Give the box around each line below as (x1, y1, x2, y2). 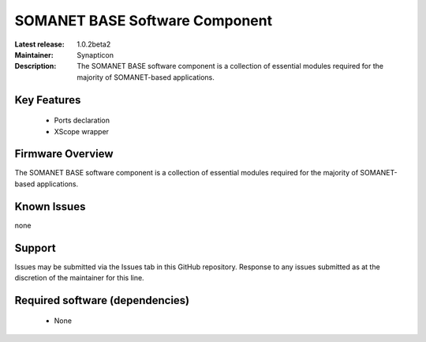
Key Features (14, 93, 81, 107)
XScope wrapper (54, 126, 110, 136)
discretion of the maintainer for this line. (14, 273, 145, 283)
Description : (14, 62, 57, 71)
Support (14, 241, 56, 254)
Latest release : (14, 39, 65, 49)
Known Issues (14, 200, 86, 213)
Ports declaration (54, 115, 110, 126)
